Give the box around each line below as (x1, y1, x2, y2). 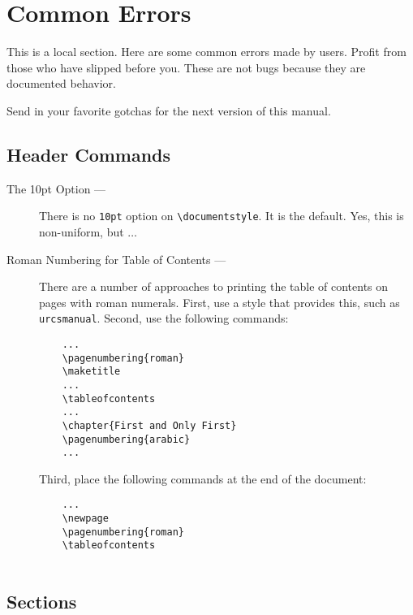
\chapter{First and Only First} (62, 419, 237, 431)
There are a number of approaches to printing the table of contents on (39, 278, 389, 295)
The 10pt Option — (6, 180, 106, 197)
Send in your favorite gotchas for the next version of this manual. (6, 102, 331, 119)
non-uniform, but (39, 223, 124, 240)
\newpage (62, 513, 109, 525)
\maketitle (62, 366, 121, 378)
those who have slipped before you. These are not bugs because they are (6, 58, 366, 76)
